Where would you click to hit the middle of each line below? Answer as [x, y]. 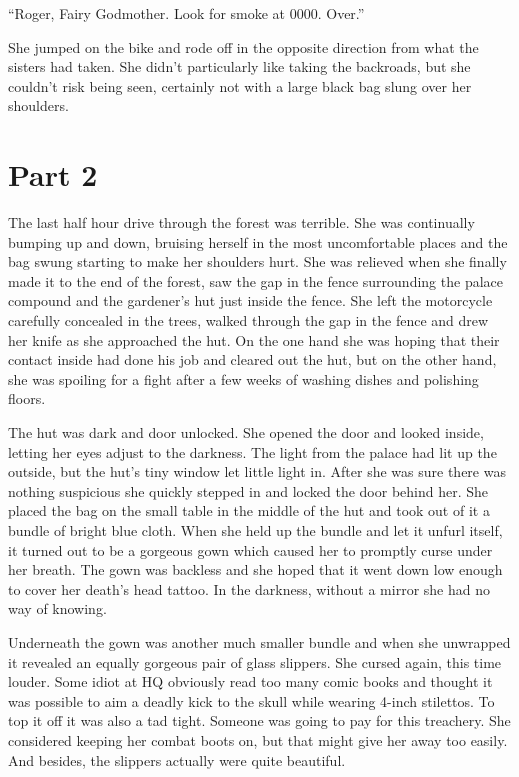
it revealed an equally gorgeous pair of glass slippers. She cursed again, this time [255, 661]
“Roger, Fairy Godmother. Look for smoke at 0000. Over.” [186, 13]
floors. [27, 398]
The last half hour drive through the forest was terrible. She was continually [241, 222]
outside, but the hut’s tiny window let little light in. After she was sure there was [257, 471]
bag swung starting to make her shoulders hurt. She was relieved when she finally [257, 261]
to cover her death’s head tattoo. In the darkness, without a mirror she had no [249, 588]
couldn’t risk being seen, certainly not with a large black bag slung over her [240, 85]
